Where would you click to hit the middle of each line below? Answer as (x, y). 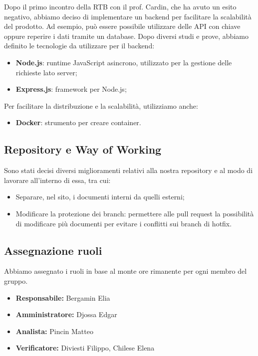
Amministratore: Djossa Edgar (66, 314)
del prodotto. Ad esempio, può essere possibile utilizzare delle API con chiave (122, 26)
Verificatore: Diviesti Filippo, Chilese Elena (85, 348)
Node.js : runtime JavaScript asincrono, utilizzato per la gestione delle (124, 62)
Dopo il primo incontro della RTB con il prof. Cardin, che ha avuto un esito (120, 6)
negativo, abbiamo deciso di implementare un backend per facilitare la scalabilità (128, 16)
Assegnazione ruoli (53, 250)
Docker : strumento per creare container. (78, 122)
